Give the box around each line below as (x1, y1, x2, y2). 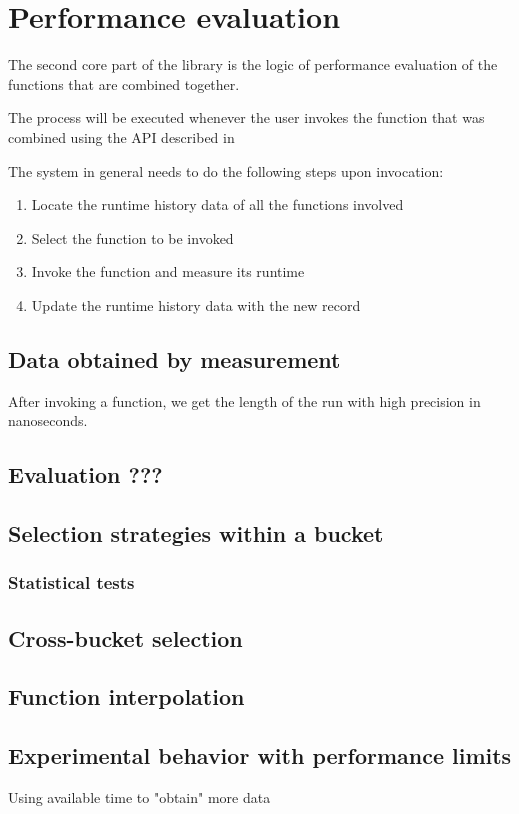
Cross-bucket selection (8, 622, 243, 653)
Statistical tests (8, 570, 135, 595)
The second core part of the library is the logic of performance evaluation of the (8, 54, 498, 75)
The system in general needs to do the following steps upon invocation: (8, 160, 444, 181)
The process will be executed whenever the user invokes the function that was (8, 107, 485, 128)
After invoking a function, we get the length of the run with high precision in (8, 390, 481, 411)
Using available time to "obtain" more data (8, 787, 271, 808)
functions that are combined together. (8, 73, 240, 94)
